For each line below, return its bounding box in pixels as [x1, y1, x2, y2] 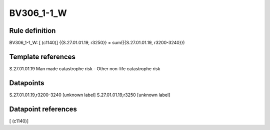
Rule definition [9, 26, 56, 35]
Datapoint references [9, 105, 77, 113]
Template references [9, 52, 76, 61]
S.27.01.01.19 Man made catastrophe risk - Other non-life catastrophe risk [9, 65, 160, 72]
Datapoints [9, 79, 44, 87]
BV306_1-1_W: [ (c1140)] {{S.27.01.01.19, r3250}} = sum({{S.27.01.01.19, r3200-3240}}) [9, 40, 185, 46]
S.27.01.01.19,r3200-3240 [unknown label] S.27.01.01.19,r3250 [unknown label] [9, 92, 170, 98]
